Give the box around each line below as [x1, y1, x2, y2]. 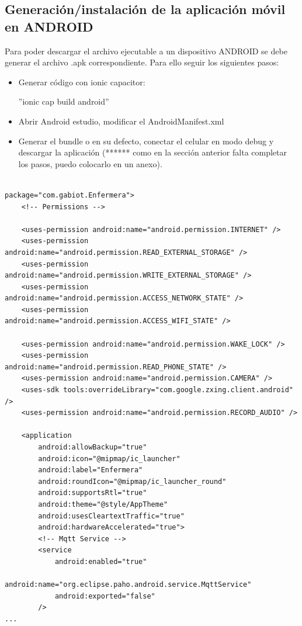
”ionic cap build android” [18, 95, 109, 108]
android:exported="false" [54, 592, 155, 600]
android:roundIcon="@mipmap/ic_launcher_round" [38, 477, 227, 486]
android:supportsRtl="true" [38, 489, 147, 497]
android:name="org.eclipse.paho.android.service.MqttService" [5, 580, 252, 589]
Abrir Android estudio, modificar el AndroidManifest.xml [18, 115, 224, 127]
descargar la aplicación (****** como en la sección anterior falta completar [18, 146, 287, 158]
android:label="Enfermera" [38, 466, 143, 475]
